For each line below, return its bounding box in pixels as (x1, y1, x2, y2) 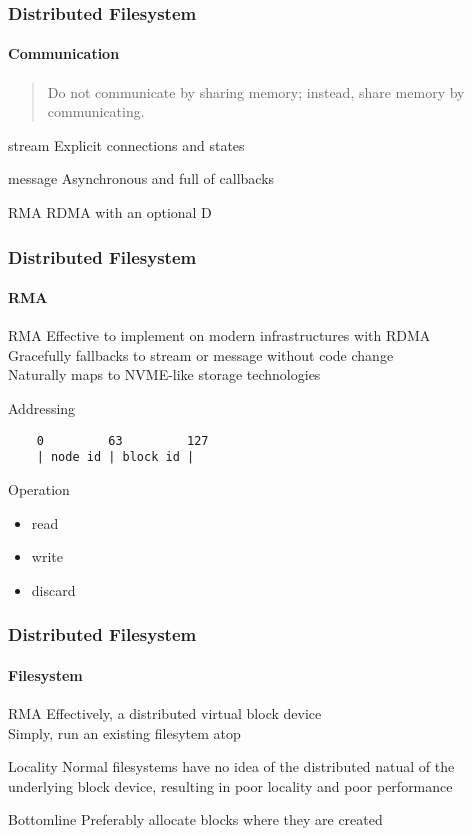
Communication (8, 43, 120, 64)
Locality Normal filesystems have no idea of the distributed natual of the (8, 756, 455, 777)
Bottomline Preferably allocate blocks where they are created (8, 809, 383, 830)
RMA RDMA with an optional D (8, 202, 212, 223)
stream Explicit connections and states (8, 134, 245, 155)
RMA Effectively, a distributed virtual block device (8, 702, 322, 723)
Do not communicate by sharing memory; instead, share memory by (47, 81, 465, 102)
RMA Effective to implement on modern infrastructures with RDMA (8, 325, 431, 346)
